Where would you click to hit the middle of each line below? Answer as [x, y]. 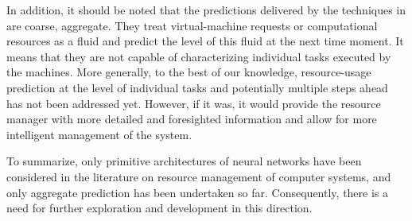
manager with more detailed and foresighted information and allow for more [192, 119]
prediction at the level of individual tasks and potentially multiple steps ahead [197, 87]
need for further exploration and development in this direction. [159, 208]
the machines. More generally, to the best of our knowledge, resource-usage [189, 72]
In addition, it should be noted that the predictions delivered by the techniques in [206, 10]
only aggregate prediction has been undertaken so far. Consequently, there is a [198, 192]
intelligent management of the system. [99, 134]
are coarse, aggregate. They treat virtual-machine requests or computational [192, 25]
